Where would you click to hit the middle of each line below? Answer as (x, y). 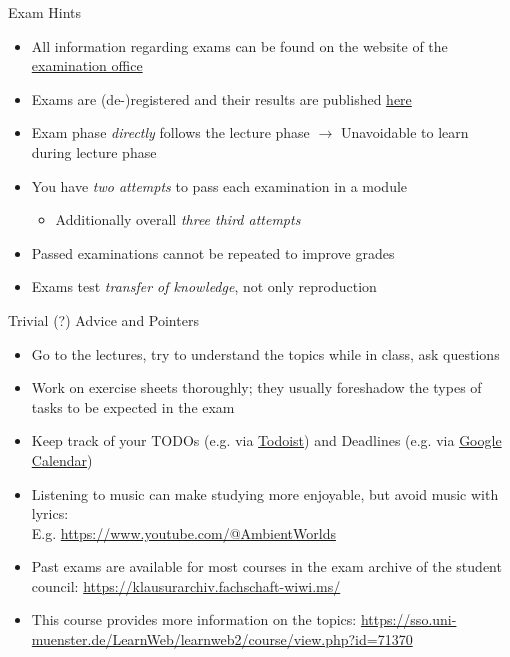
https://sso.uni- (408, 619)
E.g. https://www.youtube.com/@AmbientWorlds (183, 532)
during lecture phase (94, 151)
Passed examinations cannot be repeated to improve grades (213, 252)
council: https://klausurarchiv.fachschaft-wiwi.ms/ (186, 585)
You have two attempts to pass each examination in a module (219, 185)
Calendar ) (62, 459)
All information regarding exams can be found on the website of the (239, 45)
